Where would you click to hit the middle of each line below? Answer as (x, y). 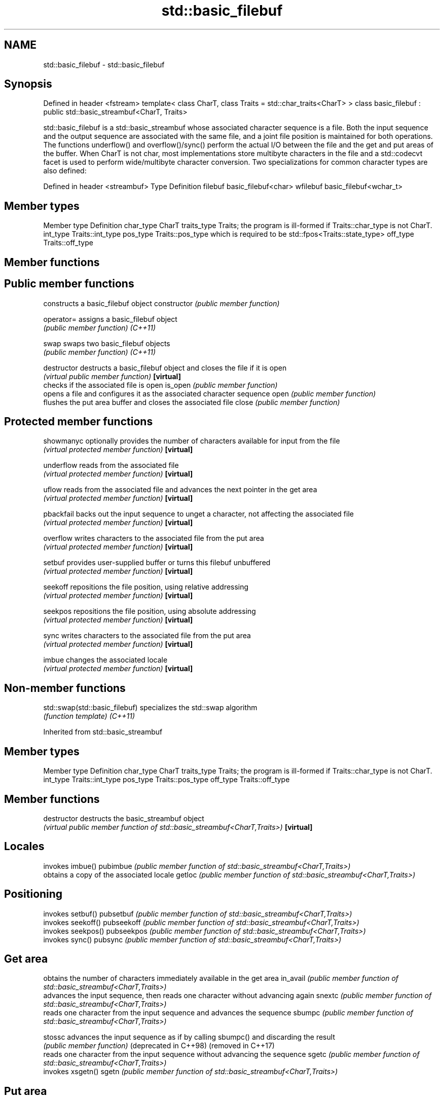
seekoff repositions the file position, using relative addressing (146, 587)
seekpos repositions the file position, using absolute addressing (150, 611)
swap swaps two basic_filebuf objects (107, 343)
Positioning (33, 894)
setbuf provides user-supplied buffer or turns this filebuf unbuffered (157, 563)
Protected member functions (79, 421)
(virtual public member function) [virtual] (112, 376)
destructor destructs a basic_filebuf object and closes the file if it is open (165, 368)
